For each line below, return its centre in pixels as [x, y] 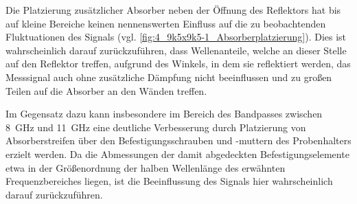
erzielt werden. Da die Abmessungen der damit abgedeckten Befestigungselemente [177, 154]
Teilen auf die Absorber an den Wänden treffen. [106, 90]
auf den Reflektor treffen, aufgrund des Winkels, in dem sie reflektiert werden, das [178, 64]
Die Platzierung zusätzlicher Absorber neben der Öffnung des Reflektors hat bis [173, 10]
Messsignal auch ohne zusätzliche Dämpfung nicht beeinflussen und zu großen [169, 77]
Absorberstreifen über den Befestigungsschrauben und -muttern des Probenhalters [178, 140]
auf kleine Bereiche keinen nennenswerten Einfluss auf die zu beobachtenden [166, 23]
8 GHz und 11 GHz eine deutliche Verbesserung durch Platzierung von [156, 127]
